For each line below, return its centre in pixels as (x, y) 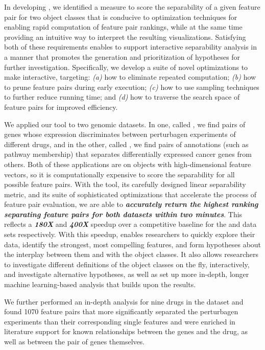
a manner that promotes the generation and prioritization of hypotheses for (122, 56)
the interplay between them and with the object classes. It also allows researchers (131, 254)
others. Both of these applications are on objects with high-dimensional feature (128, 164)
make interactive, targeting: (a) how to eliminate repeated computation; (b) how (130, 77)
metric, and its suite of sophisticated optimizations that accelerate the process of (130, 194)
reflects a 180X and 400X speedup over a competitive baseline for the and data (130, 224)
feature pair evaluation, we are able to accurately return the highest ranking (131, 204)
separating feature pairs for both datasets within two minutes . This (123, 214)
